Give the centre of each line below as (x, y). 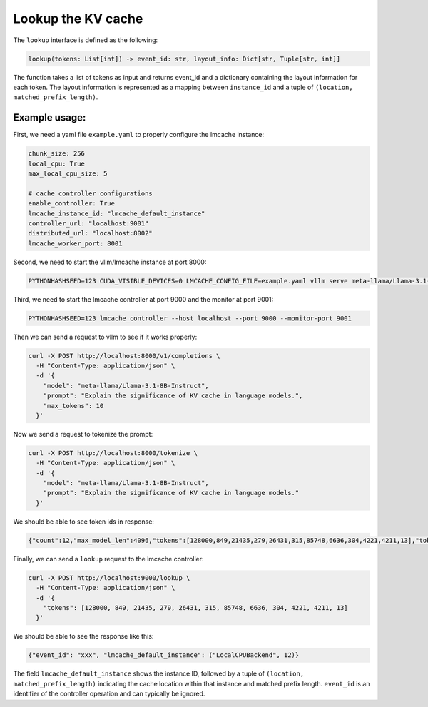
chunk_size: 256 (57, 154)
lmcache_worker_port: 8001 (75, 243)
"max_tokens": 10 (73, 406)
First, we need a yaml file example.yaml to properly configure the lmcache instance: (139, 135)
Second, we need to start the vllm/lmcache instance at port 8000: (110, 262)
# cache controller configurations (90, 193)
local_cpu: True (57, 163)
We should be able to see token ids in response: (84, 522)
